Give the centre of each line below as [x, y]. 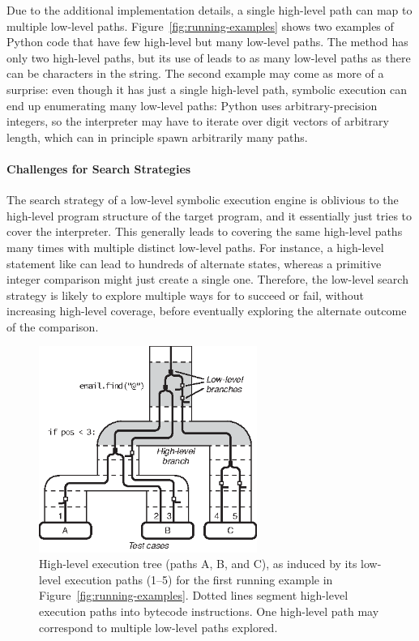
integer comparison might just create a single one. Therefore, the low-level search [207, 279]
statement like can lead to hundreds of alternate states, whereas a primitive [194, 263]
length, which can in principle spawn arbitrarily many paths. [157, 137]
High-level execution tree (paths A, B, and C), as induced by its [198, 564]
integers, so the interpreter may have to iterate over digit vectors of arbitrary [198, 121]
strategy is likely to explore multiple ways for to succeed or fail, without [186, 295]
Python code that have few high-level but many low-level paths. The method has [207, 42]
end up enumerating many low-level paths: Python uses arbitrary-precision [192, 105]
